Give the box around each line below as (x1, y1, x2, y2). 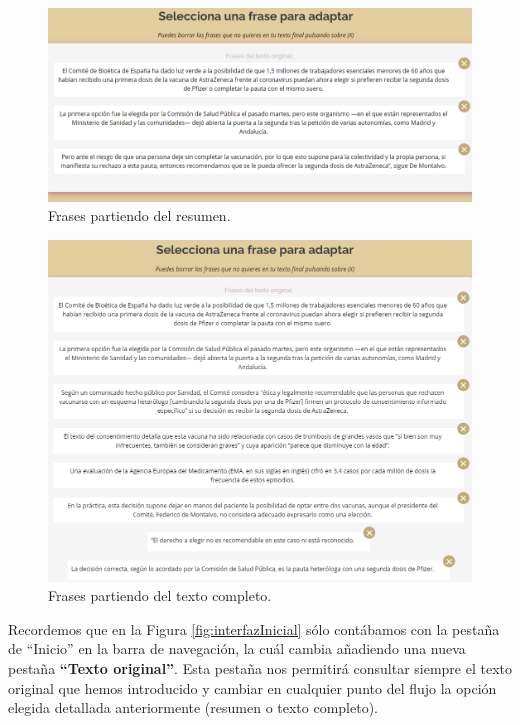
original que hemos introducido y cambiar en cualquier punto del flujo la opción (8, 677, 497, 698)
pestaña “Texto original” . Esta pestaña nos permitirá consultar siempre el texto (8, 657, 512, 678)
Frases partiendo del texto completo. (48, 585, 272, 606)
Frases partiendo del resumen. (48, 205, 231, 226)
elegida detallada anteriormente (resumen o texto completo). (8, 697, 379, 718)
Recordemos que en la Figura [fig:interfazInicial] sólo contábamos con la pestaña (8, 618, 500, 639)
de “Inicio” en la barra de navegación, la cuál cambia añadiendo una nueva (8, 638, 466, 659)
